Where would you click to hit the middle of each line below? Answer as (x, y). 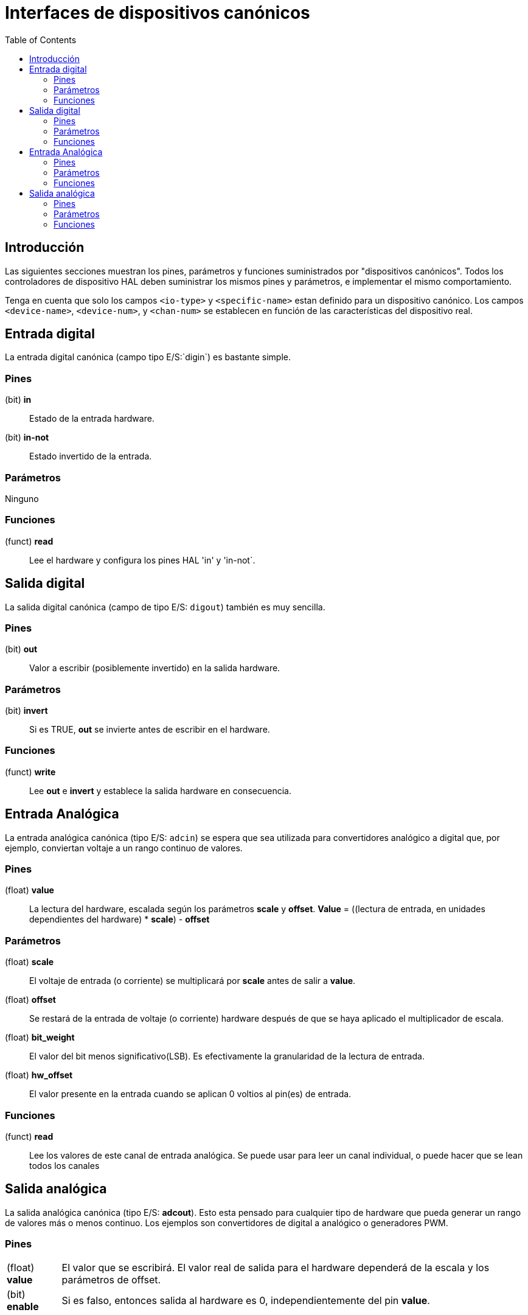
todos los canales (64, 1165)
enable (23, 1307)
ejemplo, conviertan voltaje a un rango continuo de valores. (124, 848)
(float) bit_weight (40, 1038)
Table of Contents (41, 40)
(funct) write (30, 772)
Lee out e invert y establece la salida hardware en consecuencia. (160, 790)
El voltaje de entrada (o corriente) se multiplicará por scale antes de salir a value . (193, 981)
